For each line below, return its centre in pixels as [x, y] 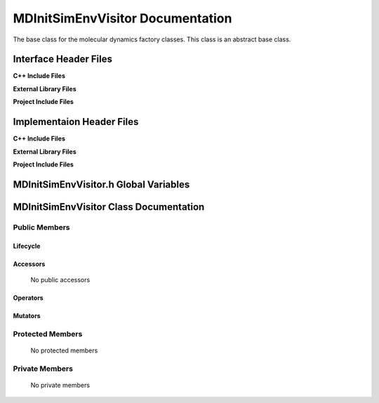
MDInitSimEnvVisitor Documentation [122, 18]
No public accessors [60, 279]
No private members [60, 385]
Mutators [27, 315]
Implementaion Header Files [76, 122]
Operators [28, 298]
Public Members [41, 227]
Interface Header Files [62, 59]
